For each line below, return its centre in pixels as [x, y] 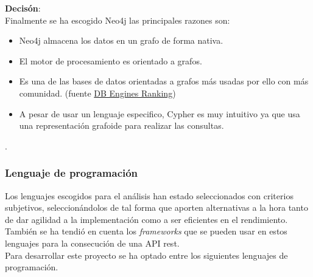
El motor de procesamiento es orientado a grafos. [111, 60]
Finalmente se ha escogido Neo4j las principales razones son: [118, 20]
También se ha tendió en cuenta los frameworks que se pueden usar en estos [146, 231]
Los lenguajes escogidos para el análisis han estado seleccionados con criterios [149, 195]
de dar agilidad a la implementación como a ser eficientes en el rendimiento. [146, 219]
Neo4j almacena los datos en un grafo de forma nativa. [121, 40]
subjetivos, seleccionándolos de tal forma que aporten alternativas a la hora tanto [156, 207]
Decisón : [23, 8]
